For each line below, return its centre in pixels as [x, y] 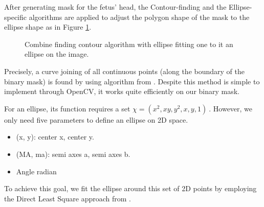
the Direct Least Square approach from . [68, 198]
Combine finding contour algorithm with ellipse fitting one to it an [129, 44]
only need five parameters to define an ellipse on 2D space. [96, 119]
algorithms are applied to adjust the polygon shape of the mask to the [139, 17]
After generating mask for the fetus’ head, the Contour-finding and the [115, 7]
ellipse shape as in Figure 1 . [48, 27]
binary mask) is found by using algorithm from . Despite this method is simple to [132, 81]
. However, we [231, 108]
